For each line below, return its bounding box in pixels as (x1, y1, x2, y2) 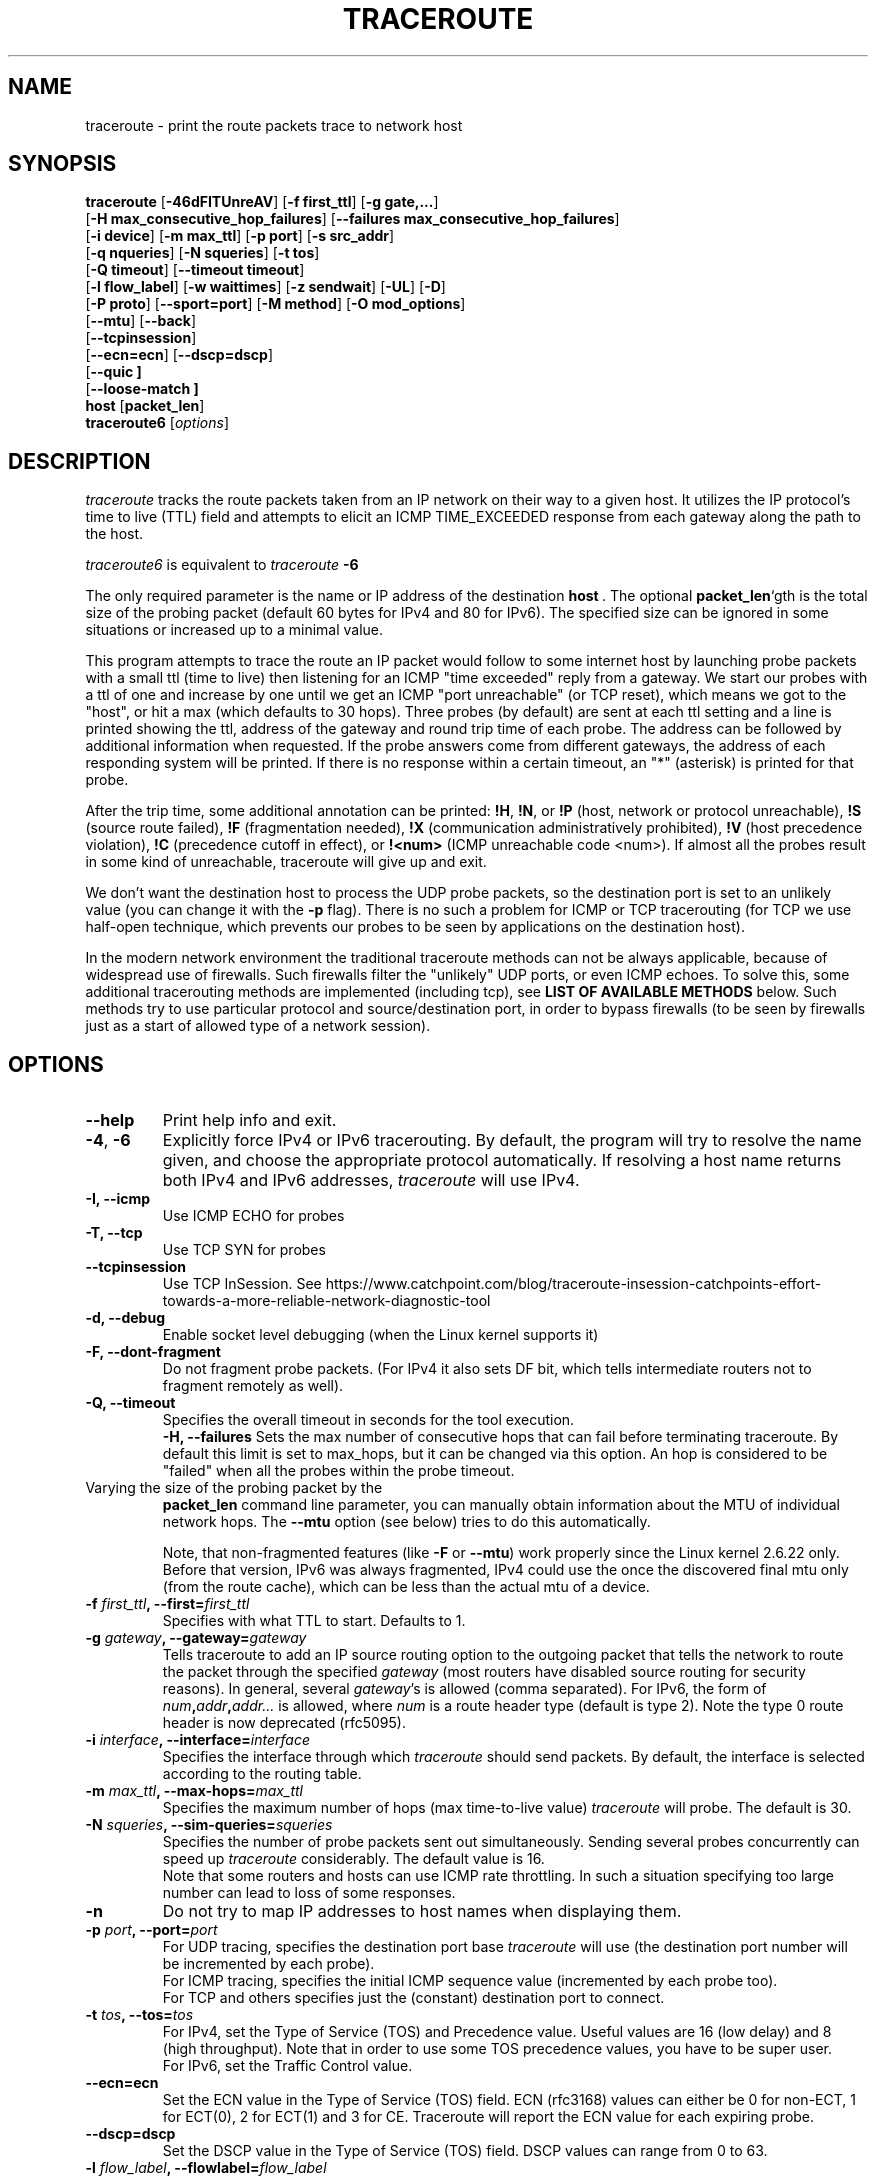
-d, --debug (85, 1309, 165, 1327)
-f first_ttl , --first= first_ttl (85, 1595, 250, 1613)
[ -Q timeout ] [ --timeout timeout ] (85, 261, 305, 279)
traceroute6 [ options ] (85, 414, 230, 432)
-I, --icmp (85, 1190, 151, 1208)
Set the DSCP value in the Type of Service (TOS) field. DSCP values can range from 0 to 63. (162, 2142, 768, 2160)
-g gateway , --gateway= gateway (85, 1629, 307, 1647)
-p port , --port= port (85, 1921, 218, 1939)
